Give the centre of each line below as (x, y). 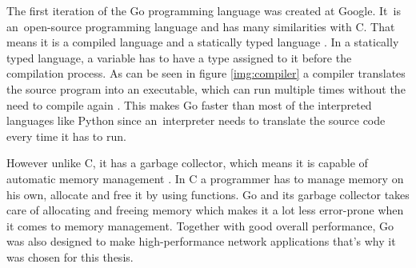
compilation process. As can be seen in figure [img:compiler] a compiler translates (206, 73)
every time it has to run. (66, 136)
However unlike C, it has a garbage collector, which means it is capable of (187, 163)
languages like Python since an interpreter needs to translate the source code (196, 120)
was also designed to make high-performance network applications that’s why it (201, 241)
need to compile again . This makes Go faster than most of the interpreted (189, 104)
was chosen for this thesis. (70, 256)
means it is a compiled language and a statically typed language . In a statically (203, 42)
